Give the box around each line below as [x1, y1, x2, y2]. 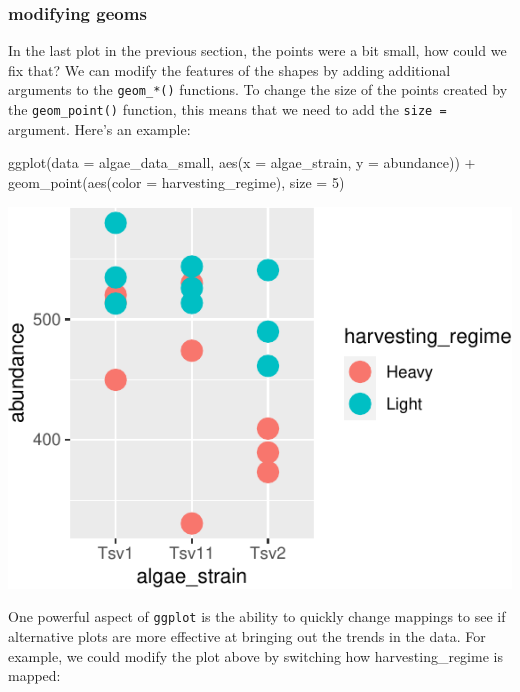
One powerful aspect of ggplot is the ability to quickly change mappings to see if [8, 606, 506, 627]
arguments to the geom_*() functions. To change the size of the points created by [8, 79, 508, 100]
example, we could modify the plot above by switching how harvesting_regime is [8, 645, 503, 666]
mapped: [8, 665, 61, 686]
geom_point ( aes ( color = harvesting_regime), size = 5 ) [8, 171, 345, 192]
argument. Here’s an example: [8, 118, 191, 139]
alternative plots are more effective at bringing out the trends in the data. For [8, 625, 486, 646]
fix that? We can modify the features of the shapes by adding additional [8, 59, 451, 80]
